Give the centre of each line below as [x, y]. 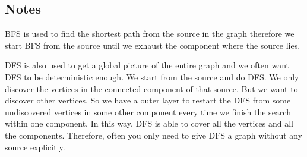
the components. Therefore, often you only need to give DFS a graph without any [154, 135]
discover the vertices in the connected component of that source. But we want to [151, 88]
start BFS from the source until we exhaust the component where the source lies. [153, 45]
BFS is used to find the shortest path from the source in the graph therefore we [150, 34]
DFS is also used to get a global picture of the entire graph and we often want [147, 65]
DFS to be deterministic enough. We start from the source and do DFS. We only [152, 76]
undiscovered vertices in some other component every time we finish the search [148, 112]
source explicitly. [35, 147]
